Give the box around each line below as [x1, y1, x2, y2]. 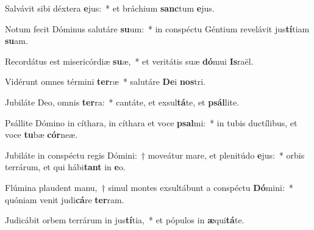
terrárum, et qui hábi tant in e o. [5, 160, 126, 173]
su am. [5, 34, 28, 47]
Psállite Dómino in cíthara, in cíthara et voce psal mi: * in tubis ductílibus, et [5, 116, 298, 129]
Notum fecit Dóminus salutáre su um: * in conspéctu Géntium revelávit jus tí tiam [5, 22, 310, 35]
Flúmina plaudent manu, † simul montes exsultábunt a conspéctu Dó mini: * [5, 181, 293, 193]
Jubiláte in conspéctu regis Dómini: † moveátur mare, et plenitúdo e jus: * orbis [5, 148, 305, 161]
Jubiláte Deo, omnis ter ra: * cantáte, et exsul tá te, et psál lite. [5, 95, 240, 108]
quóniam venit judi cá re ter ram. [5, 193, 124, 206]
